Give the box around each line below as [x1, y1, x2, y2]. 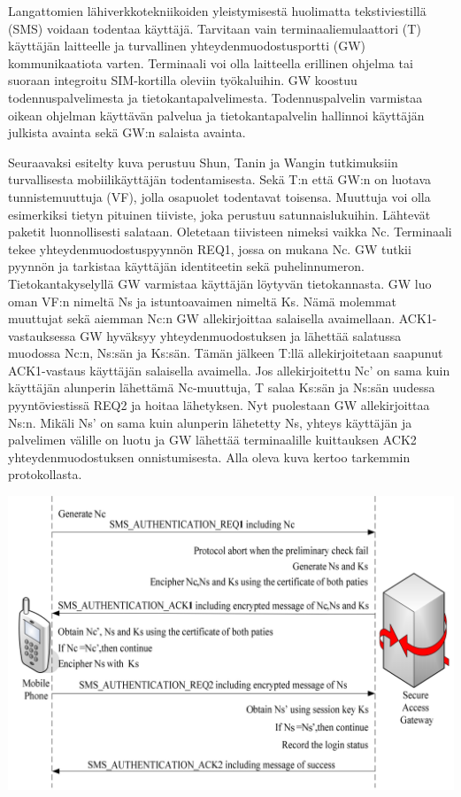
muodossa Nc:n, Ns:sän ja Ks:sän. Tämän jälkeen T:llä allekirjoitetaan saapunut [8, 344, 443, 362]
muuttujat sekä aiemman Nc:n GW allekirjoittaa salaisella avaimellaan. [8, 309, 396, 328]
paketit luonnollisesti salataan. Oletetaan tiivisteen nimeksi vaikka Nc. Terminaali [8, 222, 452, 241]
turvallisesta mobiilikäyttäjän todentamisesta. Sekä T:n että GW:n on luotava [8, 170, 432, 189]
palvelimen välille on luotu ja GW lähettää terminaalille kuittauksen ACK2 [8, 430, 417, 449]
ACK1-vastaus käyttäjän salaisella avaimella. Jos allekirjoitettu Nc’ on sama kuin [8, 360, 450, 379]
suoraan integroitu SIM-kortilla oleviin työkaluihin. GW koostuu [8, 71, 357, 89]
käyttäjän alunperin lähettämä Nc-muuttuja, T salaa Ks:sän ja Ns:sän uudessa [8, 378, 435, 397]
